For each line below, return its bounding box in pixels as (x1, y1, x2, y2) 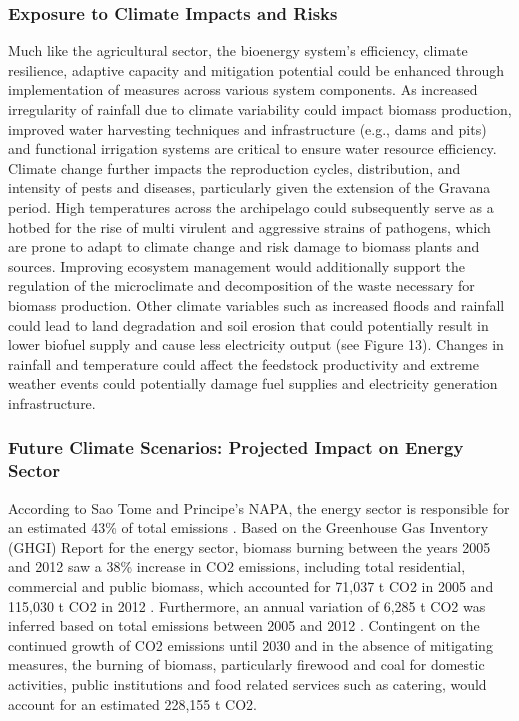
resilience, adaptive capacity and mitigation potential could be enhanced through (8, 59, 505, 80)
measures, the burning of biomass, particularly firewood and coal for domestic (8, 654, 485, 675)
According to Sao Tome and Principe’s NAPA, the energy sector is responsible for (8, 497, 510, 518)
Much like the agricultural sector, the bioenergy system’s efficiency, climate (8, 40, 468, 61)
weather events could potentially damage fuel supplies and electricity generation (8, 373, 498, 394)
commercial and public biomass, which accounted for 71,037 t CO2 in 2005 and (8, 576, 494, 597)
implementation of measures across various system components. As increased (8, 79, 478, 100)
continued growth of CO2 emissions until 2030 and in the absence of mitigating (8, 634, 493, 655)
